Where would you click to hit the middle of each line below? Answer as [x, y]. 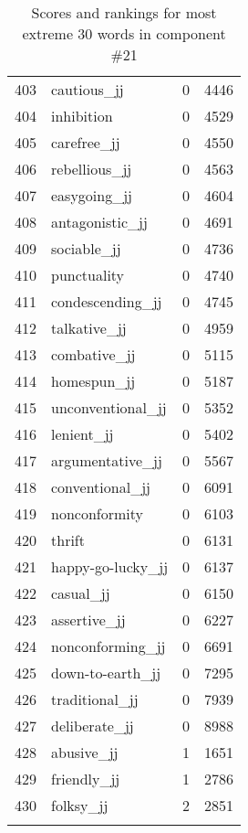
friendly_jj [86, 779]
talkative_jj [89, 328]
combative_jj [93, 354]
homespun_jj [93, 381]
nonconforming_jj [108, 646]
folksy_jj [80, 805]
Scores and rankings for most [124, 12]
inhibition [82, 116]
